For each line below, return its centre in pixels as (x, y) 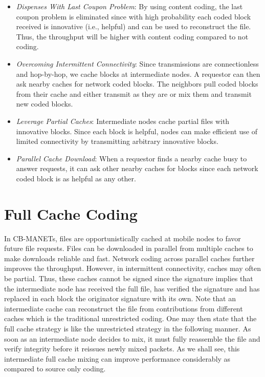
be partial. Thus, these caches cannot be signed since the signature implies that (129, 278)
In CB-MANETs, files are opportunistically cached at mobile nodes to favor (123, 238)
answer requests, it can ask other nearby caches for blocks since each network (137, 168)
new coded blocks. (45, 104)
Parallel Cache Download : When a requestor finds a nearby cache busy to (131, 158)
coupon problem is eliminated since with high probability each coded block (134, 16)
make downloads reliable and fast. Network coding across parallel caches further (129, 258)
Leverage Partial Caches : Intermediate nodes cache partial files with (123, 121)
